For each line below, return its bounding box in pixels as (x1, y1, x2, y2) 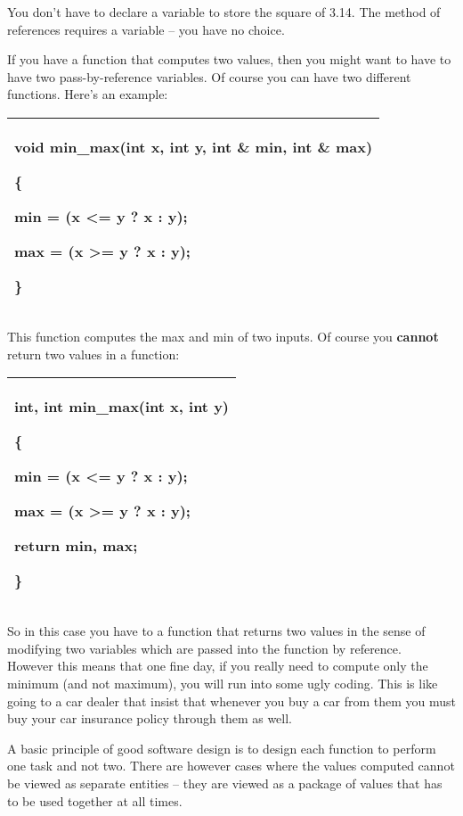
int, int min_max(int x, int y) (14, 396, 229, 417)
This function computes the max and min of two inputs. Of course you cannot (7, 326, 439, 345)
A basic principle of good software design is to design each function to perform (7, 738, 436, 757)
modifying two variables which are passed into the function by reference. (7, 639, 402, 657)
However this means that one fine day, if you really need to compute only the (7, 656, 428, 675)
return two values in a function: (7, 344, 180, 363)
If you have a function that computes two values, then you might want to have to (7, 50, 451, 69)
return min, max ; (14, 535, 138, 556)
